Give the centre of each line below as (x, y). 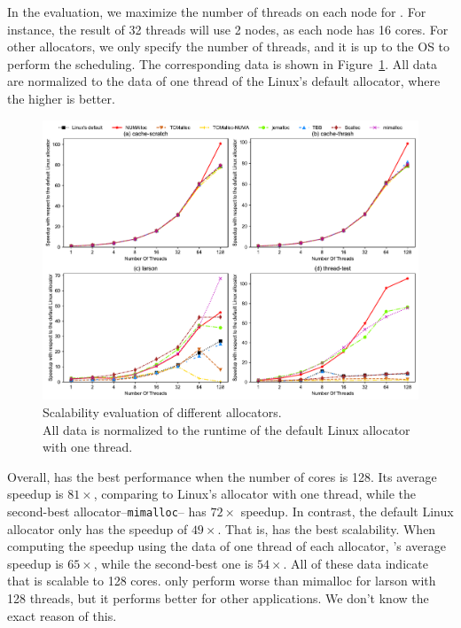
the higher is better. (61, 98)
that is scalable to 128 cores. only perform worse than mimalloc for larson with (222, 581)
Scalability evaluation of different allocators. (162, 411)
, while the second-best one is (173, 563)
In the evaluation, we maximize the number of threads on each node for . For (217, 12)
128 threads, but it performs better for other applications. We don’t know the (218, 597)
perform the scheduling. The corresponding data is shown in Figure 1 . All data (222, 63)
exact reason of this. (62, 615)
